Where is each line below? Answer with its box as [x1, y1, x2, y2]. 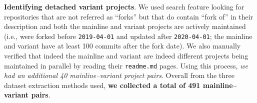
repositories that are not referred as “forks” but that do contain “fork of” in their [4, 11, 253, 21]
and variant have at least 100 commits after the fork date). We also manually [4, 40, 241, 51]
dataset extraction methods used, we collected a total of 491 [4, 79, 200, 90]
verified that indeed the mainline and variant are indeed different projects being [4, 50, 248, 61]
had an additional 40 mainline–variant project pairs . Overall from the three [4, 70, 235, 80]
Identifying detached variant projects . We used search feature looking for [4, 1, 244, 11]
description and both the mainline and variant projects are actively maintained [4, 21, 246, 31]
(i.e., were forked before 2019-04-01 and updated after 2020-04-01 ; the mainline [4, 30, 252, 41]
